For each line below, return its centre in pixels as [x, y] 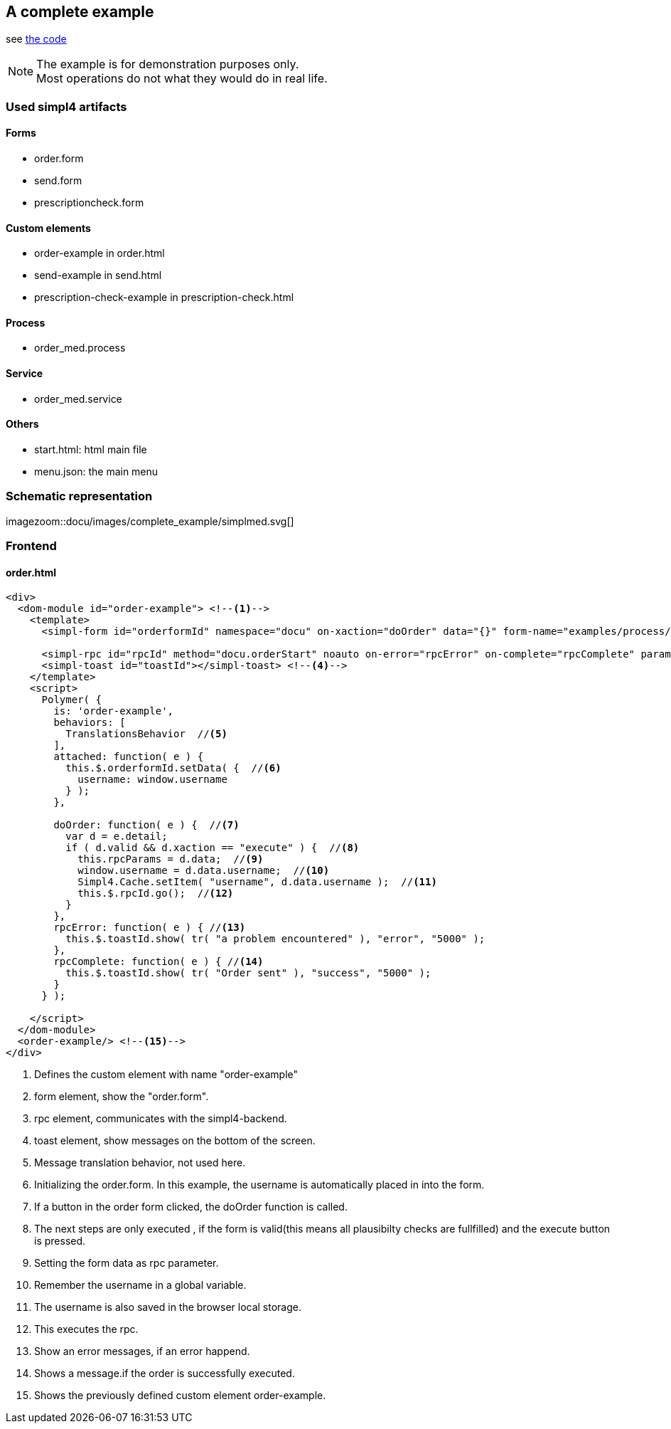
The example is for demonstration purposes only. [168, 64]
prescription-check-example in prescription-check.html [164, 297]
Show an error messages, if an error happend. [142, 1351]
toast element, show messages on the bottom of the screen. [175, 1141]
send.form [58, 181]
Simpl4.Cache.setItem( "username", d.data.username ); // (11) [257, 882]
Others [22, 424]
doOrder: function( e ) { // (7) [146, 825]
